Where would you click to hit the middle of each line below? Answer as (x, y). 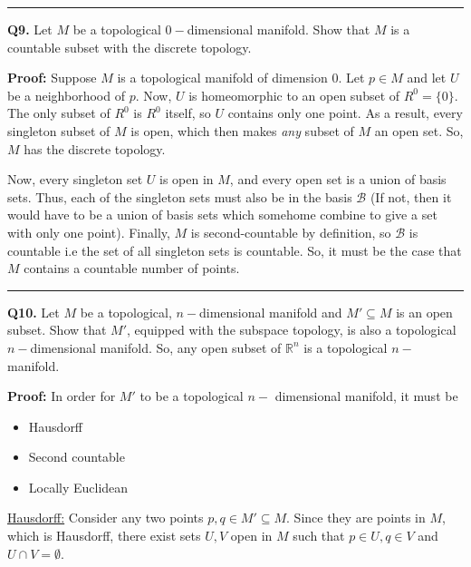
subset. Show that (57, 330)
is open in (187, 179)
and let (427, 78)
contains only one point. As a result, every (345, 113)
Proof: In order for (62, 396)
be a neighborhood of (66, 95)
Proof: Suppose (52, 78)
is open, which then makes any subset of (242, 130)
